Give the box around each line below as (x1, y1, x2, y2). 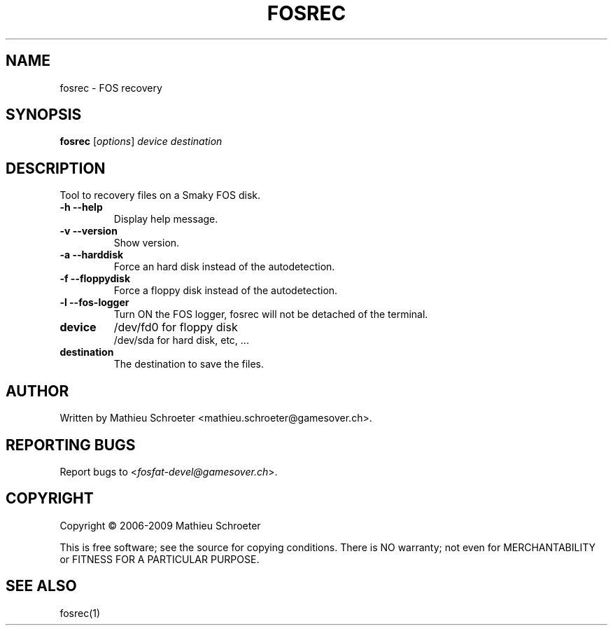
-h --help (59, 201, 103, 214)
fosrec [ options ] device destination (59, 135, 223, 148)
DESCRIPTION (6, 159, 106, 177)
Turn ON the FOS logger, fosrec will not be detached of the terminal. (113, 308, 428, 321)
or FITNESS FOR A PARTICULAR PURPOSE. (59, 553, 260, 565)
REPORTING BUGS (6, 436, 136, 454)
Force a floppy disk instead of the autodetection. (113, 284, 338, 297)
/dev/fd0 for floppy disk (113, 320, 238, 335)
